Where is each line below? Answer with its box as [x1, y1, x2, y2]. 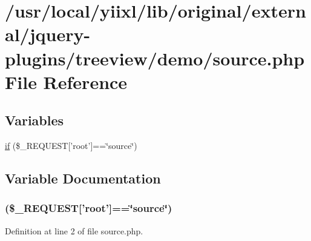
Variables [5, 111, 64, 130]
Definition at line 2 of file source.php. [5, 224, 143, 237]
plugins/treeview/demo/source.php [5, 45, 305, 70]
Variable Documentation [5, 169, 161, 188]
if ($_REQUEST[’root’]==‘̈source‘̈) [5, 139, 137, 152]
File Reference [5, 69, 128, 94]
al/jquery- [5, 22, 91, 47]
